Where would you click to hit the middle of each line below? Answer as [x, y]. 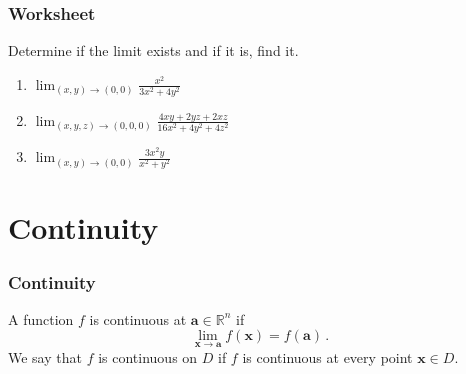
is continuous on [148, 356]
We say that [45, 356]
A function [41, 318]
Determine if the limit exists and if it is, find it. [153, 50]
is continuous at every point [327, 356]
